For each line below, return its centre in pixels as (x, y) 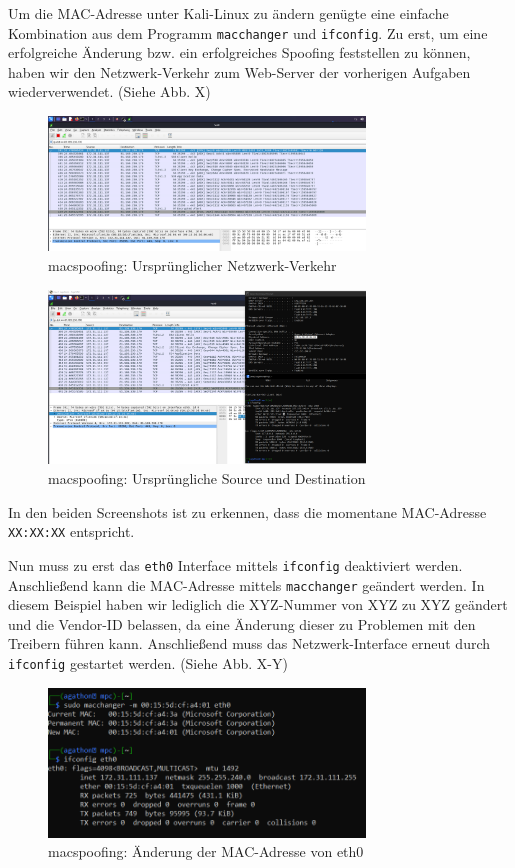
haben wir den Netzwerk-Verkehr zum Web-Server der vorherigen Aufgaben (239, 71)
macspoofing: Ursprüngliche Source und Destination (207, 478)
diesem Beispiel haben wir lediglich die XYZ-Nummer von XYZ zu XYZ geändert (258, 604)
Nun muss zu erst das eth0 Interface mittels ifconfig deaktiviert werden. (235, 564)
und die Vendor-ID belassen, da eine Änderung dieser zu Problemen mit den (242, 623)
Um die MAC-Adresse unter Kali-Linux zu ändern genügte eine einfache (228, 13)
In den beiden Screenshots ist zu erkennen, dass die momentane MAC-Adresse (247, 511)
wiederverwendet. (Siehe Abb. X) (109, 91)
